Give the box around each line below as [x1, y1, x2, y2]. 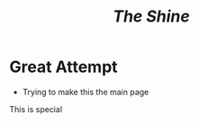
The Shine [112, 6, 191, 27]
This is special [9, 103, 63, 114]
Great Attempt [9, 57, 119, 77]
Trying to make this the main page [22, 86, 149, 97]
